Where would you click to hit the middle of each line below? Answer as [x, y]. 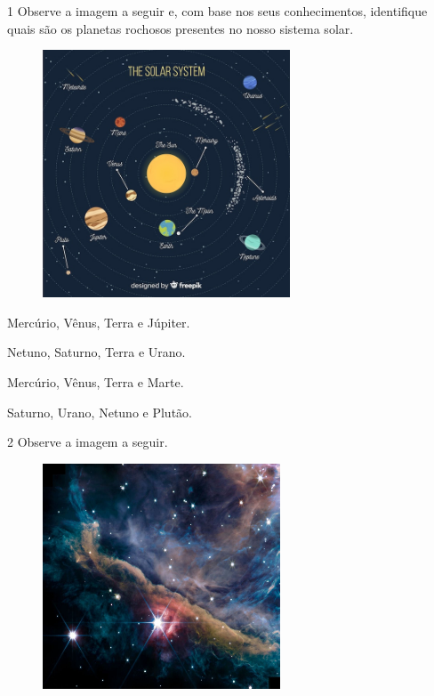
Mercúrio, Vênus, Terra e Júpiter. [99, 322]
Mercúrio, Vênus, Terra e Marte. [96, 381]
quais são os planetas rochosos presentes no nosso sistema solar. [181, 28]
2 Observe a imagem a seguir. [88, 442]
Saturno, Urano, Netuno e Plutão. [100, 412]
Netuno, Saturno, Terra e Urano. [96, 352]
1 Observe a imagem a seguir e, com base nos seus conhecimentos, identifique [217, 11]
